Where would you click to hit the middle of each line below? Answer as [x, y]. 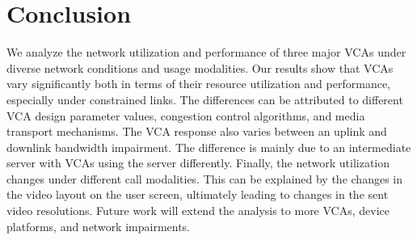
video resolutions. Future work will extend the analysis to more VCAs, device [198, 211]
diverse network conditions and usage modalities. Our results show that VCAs [200, 67]
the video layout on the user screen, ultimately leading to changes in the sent [198, 194]
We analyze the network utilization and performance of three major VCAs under [206, 52]
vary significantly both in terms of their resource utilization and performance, [198, 84]
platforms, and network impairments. [99, 226]
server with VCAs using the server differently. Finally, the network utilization [198, 163]
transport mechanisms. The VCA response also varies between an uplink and [197, 131]
